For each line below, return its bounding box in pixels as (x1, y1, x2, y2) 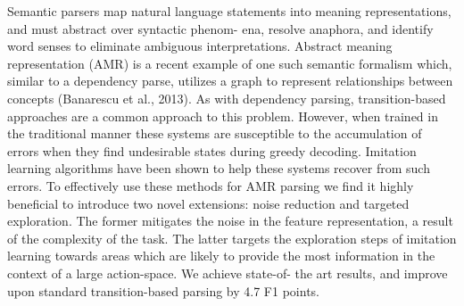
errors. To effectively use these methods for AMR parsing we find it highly (7, 176, 414, 194)
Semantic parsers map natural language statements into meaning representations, (7, 2, 452, 20)
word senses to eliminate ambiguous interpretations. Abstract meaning (7, 37, 393, 55)
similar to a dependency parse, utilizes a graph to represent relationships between (7, 71, 453, 90)
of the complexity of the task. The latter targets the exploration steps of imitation (7, 228, 457, 247)
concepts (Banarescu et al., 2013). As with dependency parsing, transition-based (7, 88, 446, 107)
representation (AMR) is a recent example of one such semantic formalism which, (7, 54, 452, 72)
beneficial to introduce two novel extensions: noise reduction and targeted (7, 194, 410, 212)
